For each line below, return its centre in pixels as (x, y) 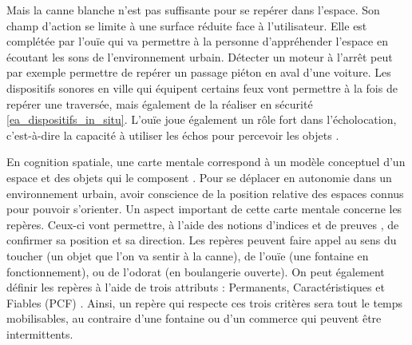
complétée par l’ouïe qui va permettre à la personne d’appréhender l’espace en (197, 41)
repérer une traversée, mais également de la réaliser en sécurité (160, 103)
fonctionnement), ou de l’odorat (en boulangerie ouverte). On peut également (196, 271)
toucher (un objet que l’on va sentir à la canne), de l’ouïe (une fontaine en (188, 255)
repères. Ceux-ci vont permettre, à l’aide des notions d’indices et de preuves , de (203, 224)
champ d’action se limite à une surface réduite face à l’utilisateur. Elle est (187, 25)
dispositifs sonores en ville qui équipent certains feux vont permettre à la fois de (202, 87)
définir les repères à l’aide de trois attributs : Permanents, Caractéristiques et (196, 287)
